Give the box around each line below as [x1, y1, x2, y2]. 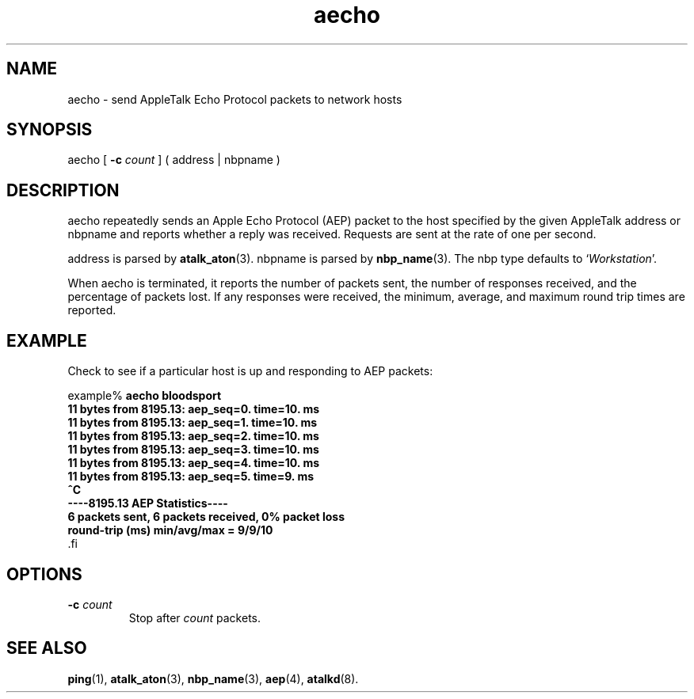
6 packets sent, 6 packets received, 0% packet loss [67, 510, 345, 524]
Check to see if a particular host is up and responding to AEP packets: [67, 364, 433, 378]
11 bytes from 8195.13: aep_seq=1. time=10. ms [67, 416, 318, 430]
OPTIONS [6, 564, 82, 584]
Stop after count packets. [128, 610, 261, 625]
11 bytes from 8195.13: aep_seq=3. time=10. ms [67, 443, 319, 457]
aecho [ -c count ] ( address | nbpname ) [67, 153, 280, 167]
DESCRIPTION [6, 180, 120, 200]
